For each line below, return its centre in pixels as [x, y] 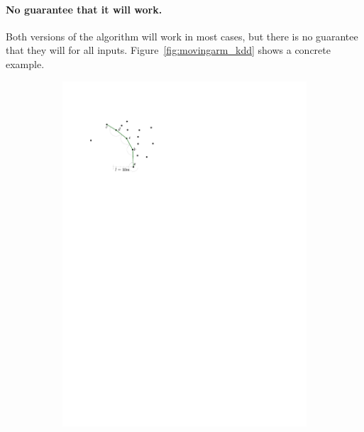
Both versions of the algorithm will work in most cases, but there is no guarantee [182, 36]
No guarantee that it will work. [84, 9]
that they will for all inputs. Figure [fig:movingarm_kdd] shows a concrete [168, 50]
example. [25, 63]
